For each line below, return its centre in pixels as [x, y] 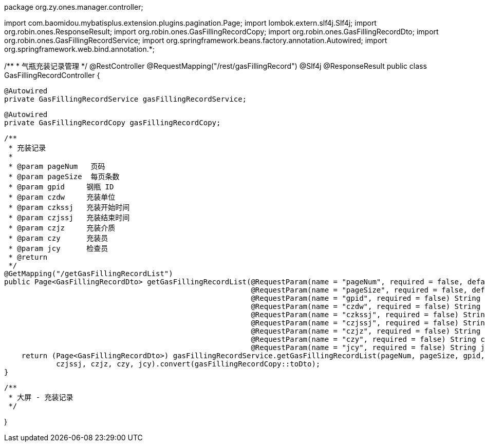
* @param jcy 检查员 [58, 248]
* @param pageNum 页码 [57, 166]
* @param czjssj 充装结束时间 [69, 218]
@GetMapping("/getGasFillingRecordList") [89, 274]
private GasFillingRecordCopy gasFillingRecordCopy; [113, 123]
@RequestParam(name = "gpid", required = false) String [366, 298]
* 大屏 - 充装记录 [41, 397]
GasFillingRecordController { [52, 75]
